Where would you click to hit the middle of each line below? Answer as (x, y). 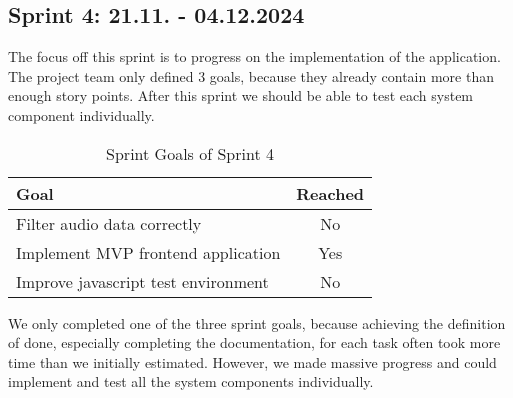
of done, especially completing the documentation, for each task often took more (254, 342)
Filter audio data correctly (109, 223)
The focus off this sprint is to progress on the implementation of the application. (254, 56)
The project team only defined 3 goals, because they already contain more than (251, 75)
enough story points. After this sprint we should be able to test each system (241, 95)
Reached (330, 193)
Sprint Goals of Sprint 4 (190, 153)
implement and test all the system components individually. (191, 381)
